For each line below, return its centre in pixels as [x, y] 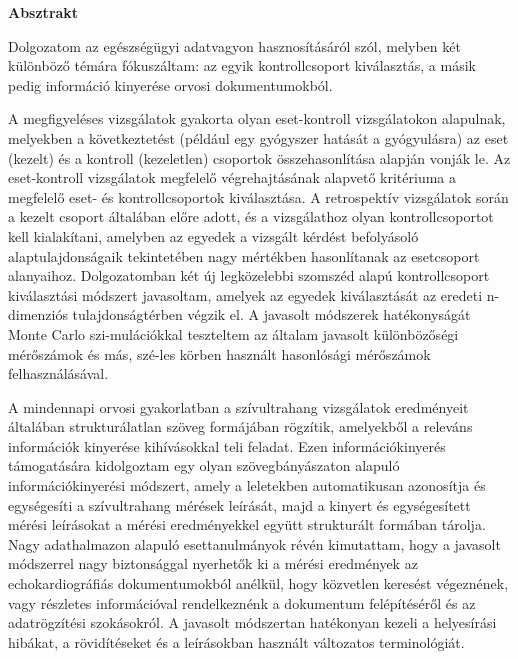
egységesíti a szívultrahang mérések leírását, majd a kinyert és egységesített [239, 504]
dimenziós [38, 314]
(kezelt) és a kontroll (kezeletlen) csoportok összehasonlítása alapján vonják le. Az [259, 157]
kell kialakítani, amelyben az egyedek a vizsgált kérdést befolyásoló [213, 235]
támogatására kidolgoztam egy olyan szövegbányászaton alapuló [204, 465]
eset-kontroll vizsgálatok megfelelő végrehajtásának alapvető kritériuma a [232, 177]
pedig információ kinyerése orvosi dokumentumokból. [170, 84]
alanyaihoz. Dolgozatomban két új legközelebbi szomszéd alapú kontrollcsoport [249, 275]
